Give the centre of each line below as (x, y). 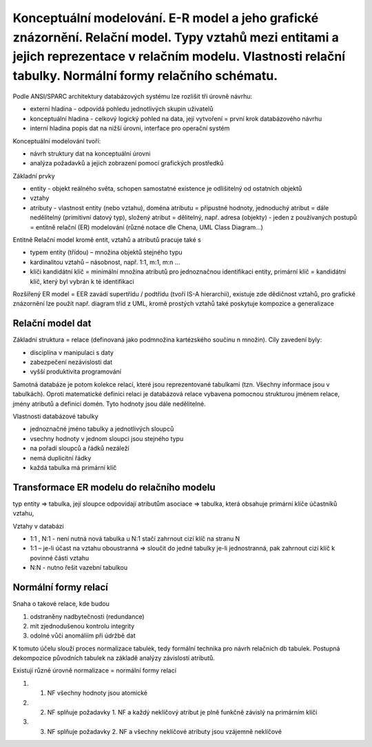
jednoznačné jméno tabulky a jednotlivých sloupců (102, 429)
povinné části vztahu (60, 557)
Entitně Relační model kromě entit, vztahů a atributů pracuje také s (107, 240)
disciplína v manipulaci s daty (72, 352)
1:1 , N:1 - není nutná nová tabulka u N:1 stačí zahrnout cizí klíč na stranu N (135, 539)
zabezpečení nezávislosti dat (71, 362)
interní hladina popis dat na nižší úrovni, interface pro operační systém (130, 128)
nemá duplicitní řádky (61, 458)
